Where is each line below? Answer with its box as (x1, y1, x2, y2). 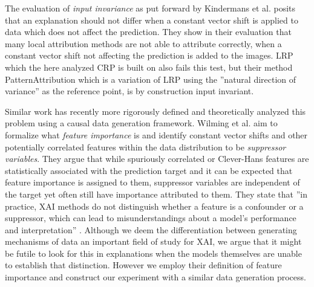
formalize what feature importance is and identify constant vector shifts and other (5, 128, 308, 141)
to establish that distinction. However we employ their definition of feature (5, 259, 282, 271)
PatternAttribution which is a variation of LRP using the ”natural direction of (5, 73, 296, 85)
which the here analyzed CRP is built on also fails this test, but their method (5, 60, 293, 73)
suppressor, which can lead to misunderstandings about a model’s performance (5, 211, 296, 224)
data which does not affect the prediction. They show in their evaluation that (5, 25, 292, 38)
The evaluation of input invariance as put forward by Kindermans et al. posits (5, 2, 296, 14)
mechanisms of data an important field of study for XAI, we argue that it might (5, 235, 302, 248)
